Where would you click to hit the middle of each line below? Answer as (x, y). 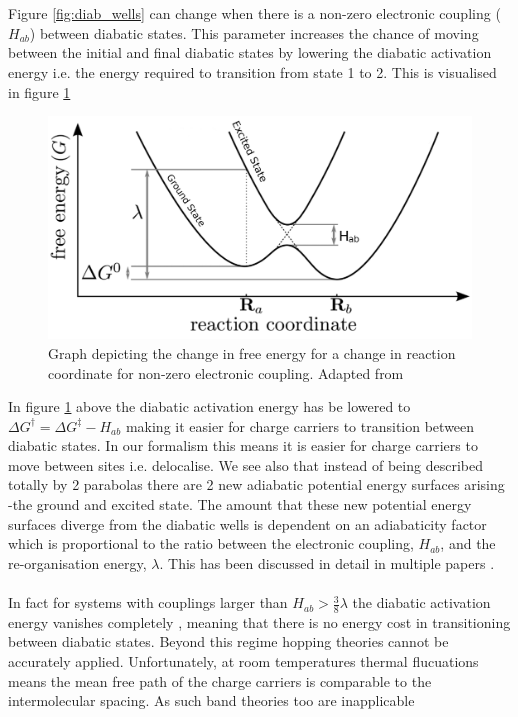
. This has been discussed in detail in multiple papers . (327, 562)
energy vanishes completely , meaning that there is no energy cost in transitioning (259, 621)
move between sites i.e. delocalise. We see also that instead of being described (245, 464)
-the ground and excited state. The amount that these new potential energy (240, 504)
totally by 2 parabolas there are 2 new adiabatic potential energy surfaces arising (256, 484)
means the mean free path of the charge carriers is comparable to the (220, 680)
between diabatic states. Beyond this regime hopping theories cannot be (228, 641)
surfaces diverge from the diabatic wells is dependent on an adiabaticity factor (247, 523)
